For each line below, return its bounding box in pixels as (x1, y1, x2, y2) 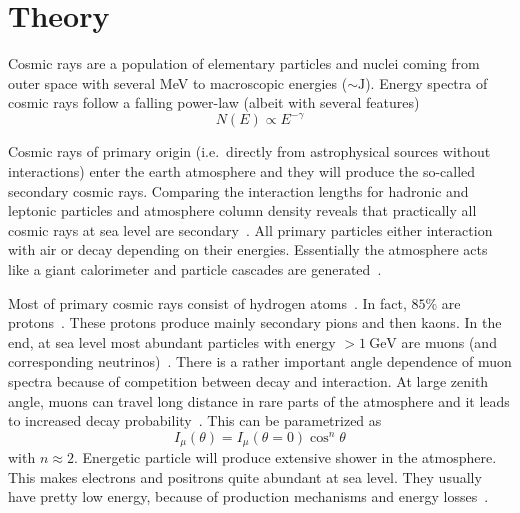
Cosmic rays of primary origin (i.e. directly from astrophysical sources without (8, 141, 491, 162)
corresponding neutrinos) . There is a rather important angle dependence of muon (8, 351, 512, 372)
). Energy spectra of (365, 72, 488, 93)
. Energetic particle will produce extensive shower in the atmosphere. (73, 447, 497, 468)
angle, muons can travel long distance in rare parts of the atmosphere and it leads (8, 390, 510, 411)
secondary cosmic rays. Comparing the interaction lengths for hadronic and (8, 180, 469, 201)
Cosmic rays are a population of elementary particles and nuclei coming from (8, 53, 480, 74)
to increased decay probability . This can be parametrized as (8, 410, 382, 431)
